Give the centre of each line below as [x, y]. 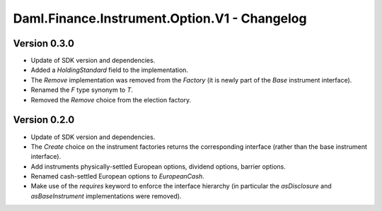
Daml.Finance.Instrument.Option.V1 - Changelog [160, 18]
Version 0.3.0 [44, 43]
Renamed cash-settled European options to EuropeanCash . [117, 176]
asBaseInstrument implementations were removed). [106, 196]
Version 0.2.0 [44, 120]
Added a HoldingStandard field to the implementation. [110, 70]
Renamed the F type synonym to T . [82, 90]
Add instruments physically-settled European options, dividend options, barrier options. [158, 167]
